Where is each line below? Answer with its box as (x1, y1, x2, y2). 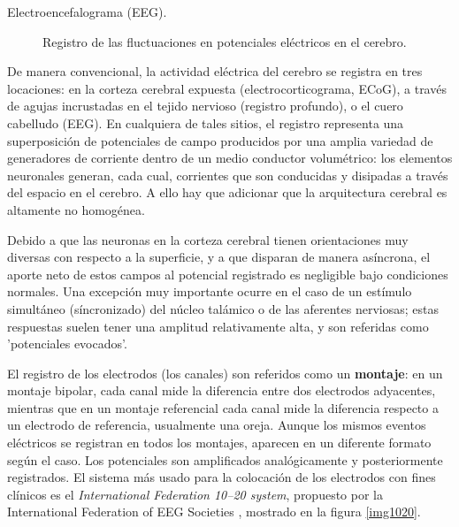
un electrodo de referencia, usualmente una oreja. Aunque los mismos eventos (7, 416, 426, 434)
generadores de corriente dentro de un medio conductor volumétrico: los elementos (7, 149, 453, 167)
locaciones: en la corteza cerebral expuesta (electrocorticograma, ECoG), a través (7, 79, 447, 97)
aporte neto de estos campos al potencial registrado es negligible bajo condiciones (7, 264, 448, 283)
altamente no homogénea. (7, 200, 145, 218)
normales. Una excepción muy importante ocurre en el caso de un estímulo (7, 282, 412, 301)
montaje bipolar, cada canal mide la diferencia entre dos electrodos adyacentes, (7, 381, 436, 400)
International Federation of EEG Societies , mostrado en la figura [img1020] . (7, 502, 421, 521)
